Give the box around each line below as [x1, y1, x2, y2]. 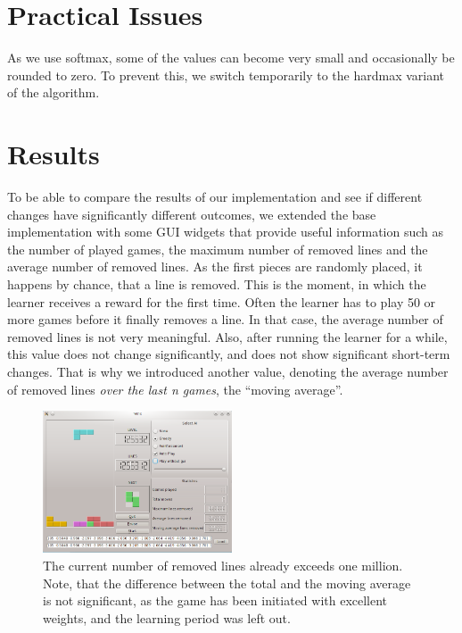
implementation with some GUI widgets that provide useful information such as [7, 222, 444, 241]
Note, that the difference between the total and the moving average [43, 573, 411, 592]
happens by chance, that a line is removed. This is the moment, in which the [7, 275, 426, 293]
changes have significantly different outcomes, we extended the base [7, 204, 376, 223]
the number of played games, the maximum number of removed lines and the [7, 239, 428, 258]
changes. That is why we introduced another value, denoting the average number [7, 362, 449, 380]
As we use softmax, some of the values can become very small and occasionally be [7, 48, 455, 67]
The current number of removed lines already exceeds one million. [43, 555, 403, 574]
